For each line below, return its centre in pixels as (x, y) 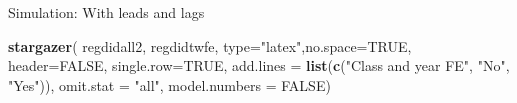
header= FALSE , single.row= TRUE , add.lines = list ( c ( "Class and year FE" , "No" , (259, 65)
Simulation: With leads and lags (106, 12)
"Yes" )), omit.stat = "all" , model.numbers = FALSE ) (169, 84)
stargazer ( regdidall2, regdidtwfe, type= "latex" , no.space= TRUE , (210, 45)
